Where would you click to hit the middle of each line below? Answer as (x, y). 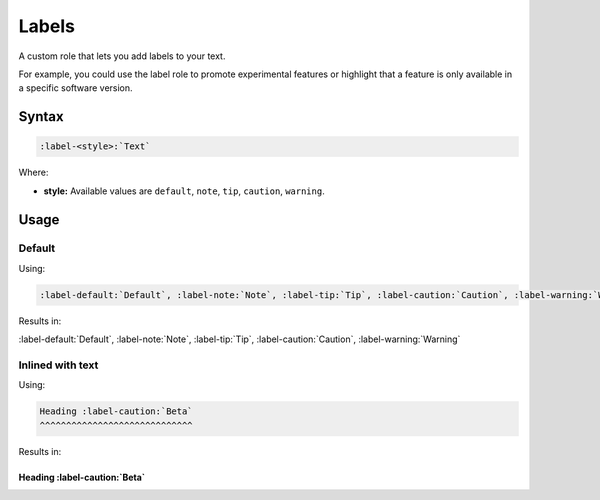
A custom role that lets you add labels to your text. (122, 56)
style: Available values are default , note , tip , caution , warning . (184, 191)
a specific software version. (76, 88)
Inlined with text (58, 365)
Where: (33, 172)
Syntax (41, 116)
